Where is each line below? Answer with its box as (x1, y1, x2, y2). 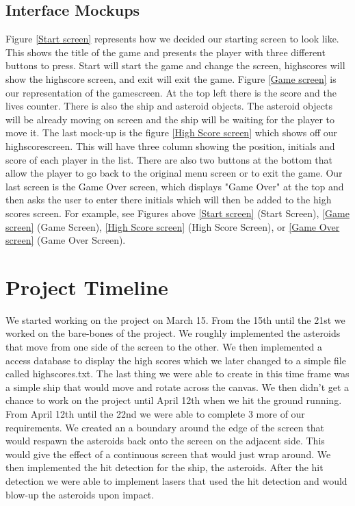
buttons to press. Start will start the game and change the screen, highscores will (5, 58, 345, 73)
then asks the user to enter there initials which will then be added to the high (5, 192, 332, 207)
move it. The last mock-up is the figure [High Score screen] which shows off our (5, 125, 338, 140)
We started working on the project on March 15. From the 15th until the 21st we (5, 312, 345, 327)
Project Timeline (5, 273, 168, 301)
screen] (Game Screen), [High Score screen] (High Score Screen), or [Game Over (5, 219, 340, 233)
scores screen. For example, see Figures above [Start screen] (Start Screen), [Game (5, 205, 350, 220)
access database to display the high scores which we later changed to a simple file (5, 353, 346, 367)
